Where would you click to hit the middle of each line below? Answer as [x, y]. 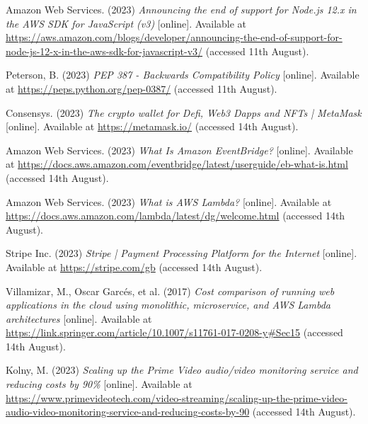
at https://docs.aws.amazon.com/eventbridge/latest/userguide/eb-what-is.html [177, 164]
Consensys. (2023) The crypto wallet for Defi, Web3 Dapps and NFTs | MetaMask [184, 112]
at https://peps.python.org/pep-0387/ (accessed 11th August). [142, 88]
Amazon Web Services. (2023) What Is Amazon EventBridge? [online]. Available [179, 150]
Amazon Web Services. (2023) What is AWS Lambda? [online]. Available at [169, 201]
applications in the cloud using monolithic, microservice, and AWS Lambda [168, 305]
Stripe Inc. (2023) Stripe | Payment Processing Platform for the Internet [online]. [182, 253]
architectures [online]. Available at [79, 318]
